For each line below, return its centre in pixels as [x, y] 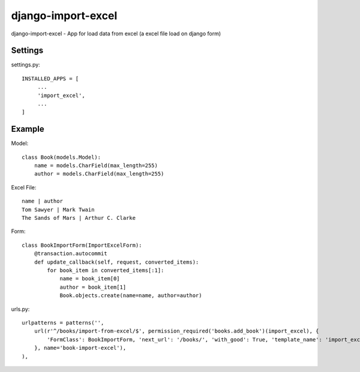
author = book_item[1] [93, 287]
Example [28, 129]
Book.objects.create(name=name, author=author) [131, 296]
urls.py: [20, 309]
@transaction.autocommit [70, 254]
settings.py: [25, 65]
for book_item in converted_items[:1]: [106, 270]
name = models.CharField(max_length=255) [96, 166]
